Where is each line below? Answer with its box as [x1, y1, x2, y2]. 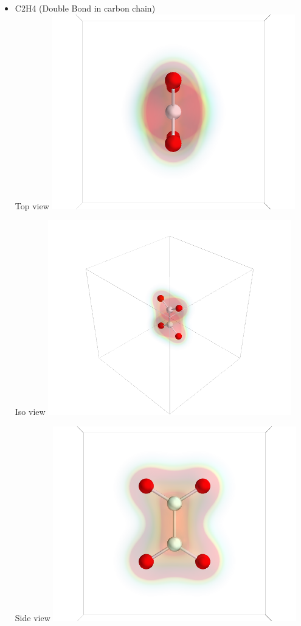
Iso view [15, 405, 46, 418]
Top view [15, 199, 49, 212]
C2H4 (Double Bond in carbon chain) [15, 2, 156, 14]
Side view [15, 611, 50, 624]
